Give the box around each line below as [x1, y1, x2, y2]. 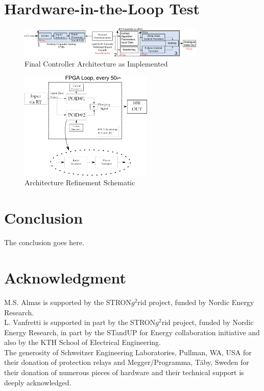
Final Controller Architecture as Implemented [25, 58, 168, 69]
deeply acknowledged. [4, 377, 71, 387]
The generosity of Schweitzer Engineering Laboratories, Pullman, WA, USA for [4, 346, 252, 357]
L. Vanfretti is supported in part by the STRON [4, 317, 156, 328]
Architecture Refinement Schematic [25, 177, 135, 188]
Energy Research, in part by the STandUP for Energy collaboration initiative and [4, 327, 260, 337]
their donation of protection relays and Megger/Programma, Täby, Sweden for [4, 357, 249, 367]
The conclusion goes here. [4, 237, 84, 248]
